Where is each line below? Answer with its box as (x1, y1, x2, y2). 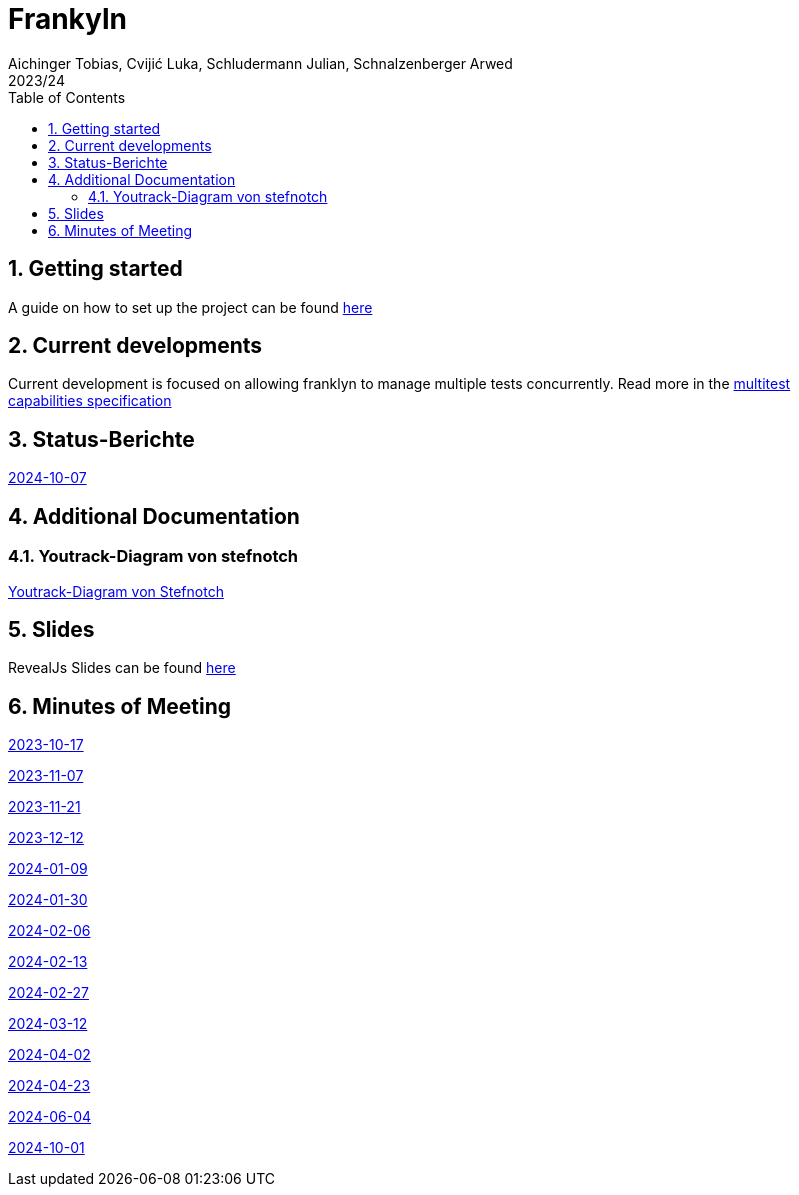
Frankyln (8, 2, 127, 36)
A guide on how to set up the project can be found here (8, 298, 373, 316)
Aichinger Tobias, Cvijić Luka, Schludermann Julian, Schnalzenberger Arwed (8, 54, 513, 72)
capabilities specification (8, 392, 172, 410)
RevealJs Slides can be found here (8, 659, 236, 677)
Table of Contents (8, 88, 126, 106)
